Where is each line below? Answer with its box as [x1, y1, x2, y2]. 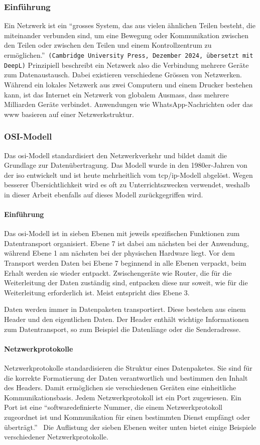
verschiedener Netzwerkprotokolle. [4, 431, 108, 442]
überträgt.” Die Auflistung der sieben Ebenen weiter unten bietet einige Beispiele [4, 421, 256, 432]
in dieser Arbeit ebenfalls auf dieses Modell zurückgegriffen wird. [4, 189, 203, 199]
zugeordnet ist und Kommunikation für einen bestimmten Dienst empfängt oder [4, 411, 250, 422]
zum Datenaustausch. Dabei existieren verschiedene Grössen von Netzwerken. [4, 69, 242, 80]
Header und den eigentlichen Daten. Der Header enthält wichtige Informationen [4, 314, 249, 324]
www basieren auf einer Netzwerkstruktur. [4, 108, 134, 119]
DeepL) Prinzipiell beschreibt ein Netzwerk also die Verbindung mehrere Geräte [4, 59, 249, 70]
